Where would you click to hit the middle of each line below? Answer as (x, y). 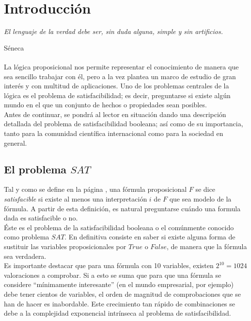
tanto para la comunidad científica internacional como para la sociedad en (114, 133)
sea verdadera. (25, 256)
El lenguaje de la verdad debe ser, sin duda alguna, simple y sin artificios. (114, 31)
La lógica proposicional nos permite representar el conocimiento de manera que (121, 66)
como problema (27, 237)
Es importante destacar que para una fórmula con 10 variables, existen (109, 265)
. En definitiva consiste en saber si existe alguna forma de (150, 237)
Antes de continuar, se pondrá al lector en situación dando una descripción (115, 114)
